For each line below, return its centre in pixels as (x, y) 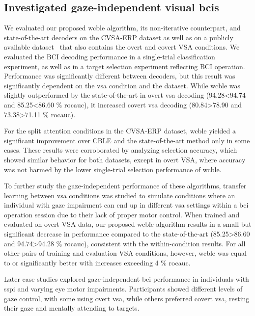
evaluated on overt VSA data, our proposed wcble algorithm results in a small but (128, 224)
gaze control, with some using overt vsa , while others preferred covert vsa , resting (127, 298)
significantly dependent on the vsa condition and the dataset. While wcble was (122, 85)
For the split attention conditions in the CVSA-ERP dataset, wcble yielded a (120, 131)
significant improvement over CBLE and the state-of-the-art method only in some (127, 140)
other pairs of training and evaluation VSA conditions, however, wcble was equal (125, 253)
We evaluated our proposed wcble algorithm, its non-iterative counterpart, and (122, 28)
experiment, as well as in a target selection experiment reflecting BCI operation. (125, 66)
